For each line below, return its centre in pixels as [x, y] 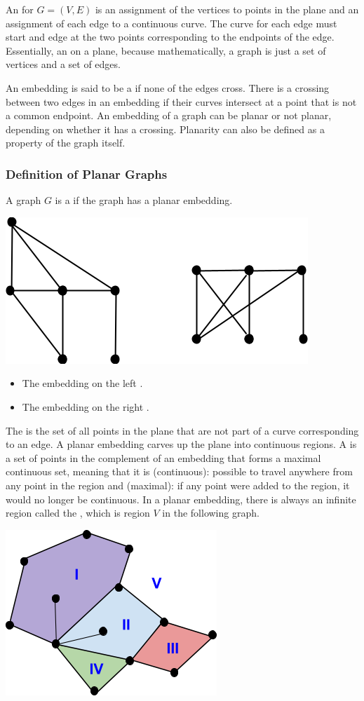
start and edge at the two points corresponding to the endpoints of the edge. [170, 37]
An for [20, 9]
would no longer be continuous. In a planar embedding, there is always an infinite [181, 499]
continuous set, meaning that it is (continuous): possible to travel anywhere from [179, 471]
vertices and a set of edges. [63, 64]
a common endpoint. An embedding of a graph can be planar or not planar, [169, 115]
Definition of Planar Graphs [87, 173]
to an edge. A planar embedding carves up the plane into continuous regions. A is [181, 444]
